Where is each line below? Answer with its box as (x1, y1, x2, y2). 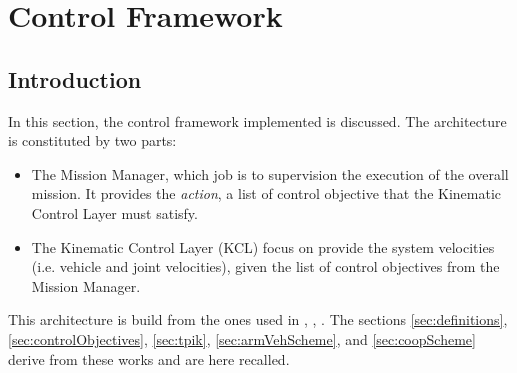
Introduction (8, 63, 142, 94)
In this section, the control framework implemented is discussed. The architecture (8, 110, 507, 131)
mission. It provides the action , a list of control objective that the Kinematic (31, 183, 502, 204)
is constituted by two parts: (8, 130, 177, 151)
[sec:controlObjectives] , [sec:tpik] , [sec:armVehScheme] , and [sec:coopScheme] (8, 328, 476, 349)
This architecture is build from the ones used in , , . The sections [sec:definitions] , (8, 309, 508, 330)
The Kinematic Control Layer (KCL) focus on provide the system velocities (31, 236, 495, 257)
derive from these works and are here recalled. (8, 348, 290, 369)
